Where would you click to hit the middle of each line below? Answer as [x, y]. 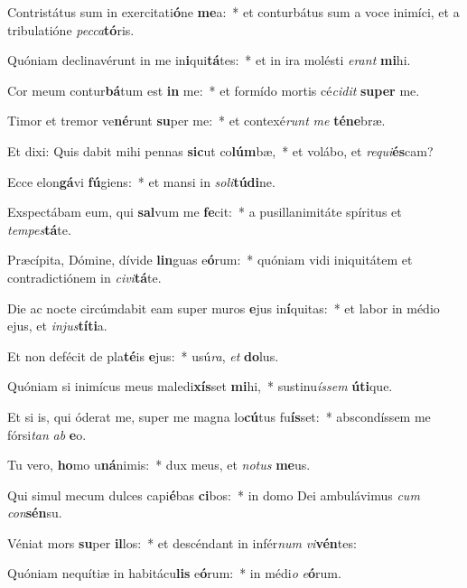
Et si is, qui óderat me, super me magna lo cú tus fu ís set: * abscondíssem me [219, 416]
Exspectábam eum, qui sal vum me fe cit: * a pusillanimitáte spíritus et [205, 212]
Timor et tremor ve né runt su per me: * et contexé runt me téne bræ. [196, 121]
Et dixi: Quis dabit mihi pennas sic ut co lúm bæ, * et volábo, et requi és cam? [220, 150]
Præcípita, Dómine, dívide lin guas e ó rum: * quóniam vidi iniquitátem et [210, 260]
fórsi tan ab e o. [47, 434]
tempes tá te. [39, 229]
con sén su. [35, 513]
